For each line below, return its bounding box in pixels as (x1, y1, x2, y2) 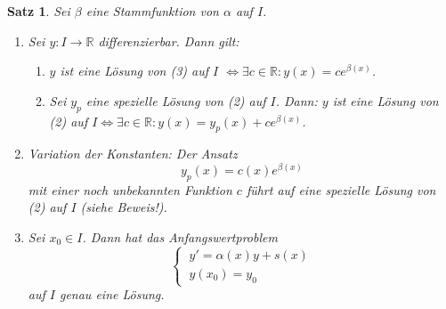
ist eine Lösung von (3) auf (60, 61, 209, 80)
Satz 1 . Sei (7, 2, 70, 20)
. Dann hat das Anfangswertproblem (82, 228, 278, 247)
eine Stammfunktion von (85, 2, 219, 20)
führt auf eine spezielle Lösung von (246, 180, 436, 199)
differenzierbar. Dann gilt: (98, 31, 239, 50)
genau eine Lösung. (59, 285, 165, 303)
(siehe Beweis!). (80, 198, 167, 216)
